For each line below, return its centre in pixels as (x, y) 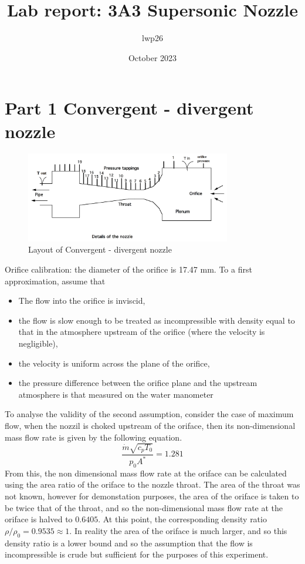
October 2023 (152, 57)
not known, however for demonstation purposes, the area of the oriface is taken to (152, 496)
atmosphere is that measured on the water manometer (116, 394)
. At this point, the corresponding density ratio (182, 519)
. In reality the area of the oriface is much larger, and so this (178, 530)
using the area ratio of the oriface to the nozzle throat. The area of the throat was (152, 484)
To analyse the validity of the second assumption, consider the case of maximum (149, 414)
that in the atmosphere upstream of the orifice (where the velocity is (142, 332)
